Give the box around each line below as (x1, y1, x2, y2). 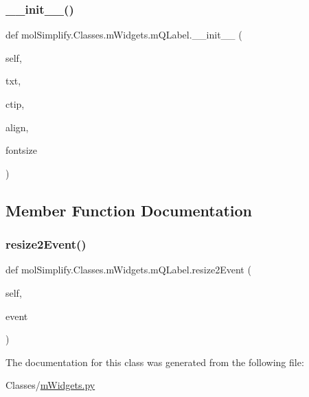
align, (5, 120, 29, 134)
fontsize (5, 143, 37, 157)
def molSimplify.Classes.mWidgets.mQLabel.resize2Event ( (5, 262, 251, 277)
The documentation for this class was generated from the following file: (5, 354, 304, 369)
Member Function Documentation (5, 199, 253, 220)
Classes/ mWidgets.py (5, 378, 95, 392)
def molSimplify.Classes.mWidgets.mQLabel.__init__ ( (5, 27, 242, 42)
